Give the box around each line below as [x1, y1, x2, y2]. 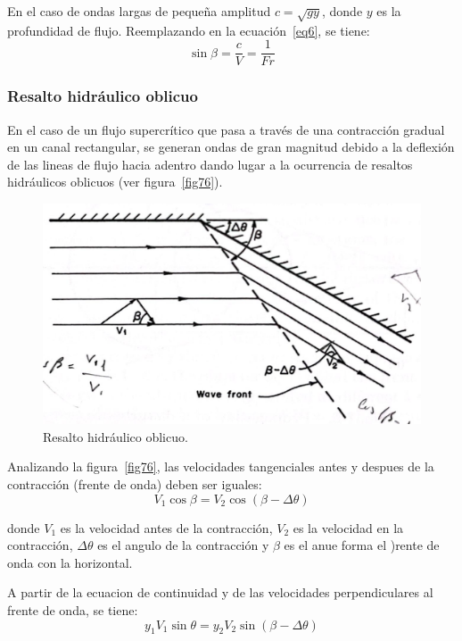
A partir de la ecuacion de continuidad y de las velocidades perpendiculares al [7, 583, 433, 602]
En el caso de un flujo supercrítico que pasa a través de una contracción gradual [7, 120, 445, 138]
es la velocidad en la [293, 518, 404, 537]
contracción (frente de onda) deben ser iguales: [7, 474, 262, 493]
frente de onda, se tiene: [7, 600, 138, 619]
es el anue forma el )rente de [284, 536, 440, 554]
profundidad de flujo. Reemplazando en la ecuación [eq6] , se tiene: [7, 21, 370, 39]
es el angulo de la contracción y [97, 536, 269, 554]
